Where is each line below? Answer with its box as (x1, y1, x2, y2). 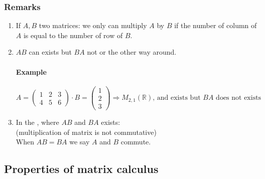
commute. (120, 136, 151, 147)
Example (16, 66, 47, 77)
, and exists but (153, 94, 201, 102)
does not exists (216, 94, 261, 102)
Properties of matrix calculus (4, 161, 159, 176)
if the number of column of (174, 20, 257, 31)
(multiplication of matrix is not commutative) (16, 126, 157, 137)
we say (69, 136, 90, 147)
